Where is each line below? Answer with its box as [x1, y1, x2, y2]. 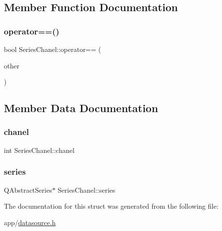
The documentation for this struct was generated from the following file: [4, 201, 219, 211]
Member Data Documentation [4, 100, 159, 115]
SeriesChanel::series [58, 184, 115, 195]
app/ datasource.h [4, 217, 56, 227]
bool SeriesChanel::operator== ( [4, 44, 101, 54]
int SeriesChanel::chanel [4, 145, 75, 155]
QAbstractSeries [4, 184, 52, 195]
